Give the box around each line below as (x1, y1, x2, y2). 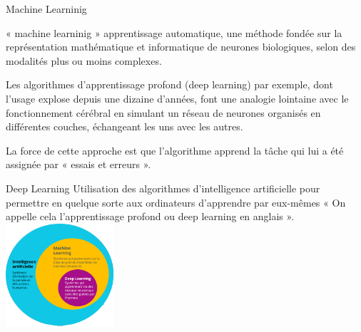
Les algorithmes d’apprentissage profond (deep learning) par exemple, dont (6, 77, 333, 92)
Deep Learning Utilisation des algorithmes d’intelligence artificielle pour (6, 180, 320, 195)
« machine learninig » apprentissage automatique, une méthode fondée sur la (6, 25, 342, 40)
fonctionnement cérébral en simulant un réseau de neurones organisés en (6, 105, 321, 120)
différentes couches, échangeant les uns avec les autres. (6, 119, 243, 134)
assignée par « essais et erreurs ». (6, 157, 151, 172)
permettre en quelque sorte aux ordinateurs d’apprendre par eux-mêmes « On (6, 194, 346, 209)
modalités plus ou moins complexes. (6, 53, 162, 68)
